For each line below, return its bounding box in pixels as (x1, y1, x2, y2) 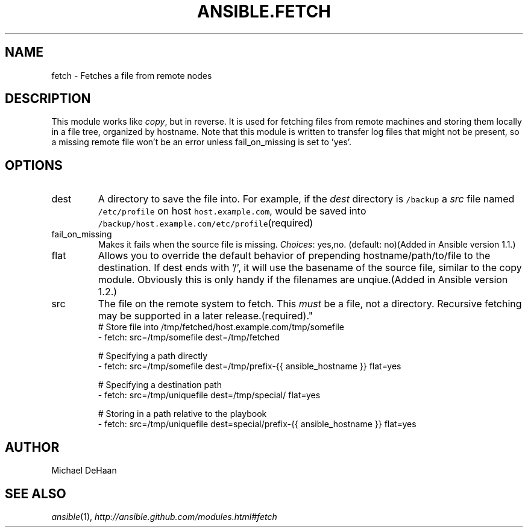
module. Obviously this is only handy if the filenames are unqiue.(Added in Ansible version (98, 274, 508, 286)
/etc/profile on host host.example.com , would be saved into (98, 205, 366, 217)
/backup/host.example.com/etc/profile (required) (98, 217, 313, 230)
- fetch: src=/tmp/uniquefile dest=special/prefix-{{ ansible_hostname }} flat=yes (98, 419, 416, 430)
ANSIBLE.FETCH (196, 1, 332, 22)
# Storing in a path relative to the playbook (98, 408, 267, 419)
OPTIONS (5, 157, 63, 173)
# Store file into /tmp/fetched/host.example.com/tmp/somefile (98, 322, 344, 333)
